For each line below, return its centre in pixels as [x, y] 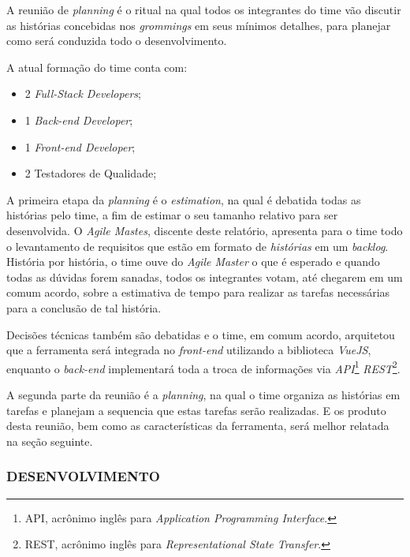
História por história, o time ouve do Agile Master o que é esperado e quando [193, 262]
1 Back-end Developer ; [79, 120]
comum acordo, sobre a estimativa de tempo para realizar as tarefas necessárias [198, 292]
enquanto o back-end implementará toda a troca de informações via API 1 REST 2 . [203, 367]
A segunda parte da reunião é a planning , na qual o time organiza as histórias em [203, 394]
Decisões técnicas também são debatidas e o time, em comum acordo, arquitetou [201, 334]
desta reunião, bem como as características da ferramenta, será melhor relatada [198, 426]
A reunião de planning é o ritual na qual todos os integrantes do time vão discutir [204, 9]
